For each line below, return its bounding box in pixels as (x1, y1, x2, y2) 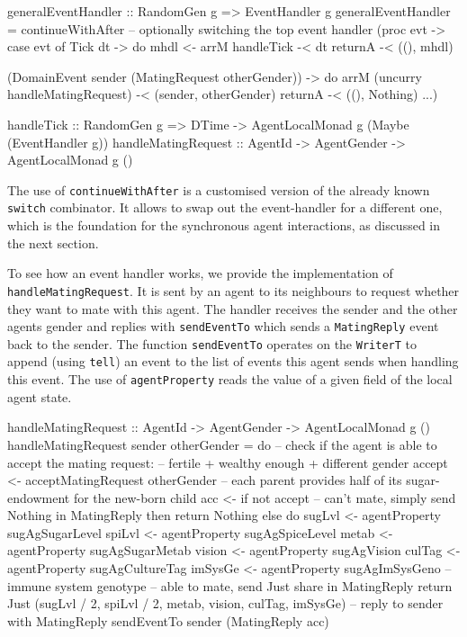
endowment (7, 488, 70, 507)
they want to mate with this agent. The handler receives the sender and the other (7, 299, 458, 318)
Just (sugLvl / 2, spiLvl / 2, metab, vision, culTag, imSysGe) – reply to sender (7, 594, 444, 613)
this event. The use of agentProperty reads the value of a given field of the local (7, 370, 453, 389)
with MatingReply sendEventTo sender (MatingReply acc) (7, 611, 329, 630)
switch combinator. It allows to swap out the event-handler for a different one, (7, 198, 443, 217)
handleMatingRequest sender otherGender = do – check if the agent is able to (7, 435, 437, 453)
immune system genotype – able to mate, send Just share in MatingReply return (7, 576, 453, 595)
